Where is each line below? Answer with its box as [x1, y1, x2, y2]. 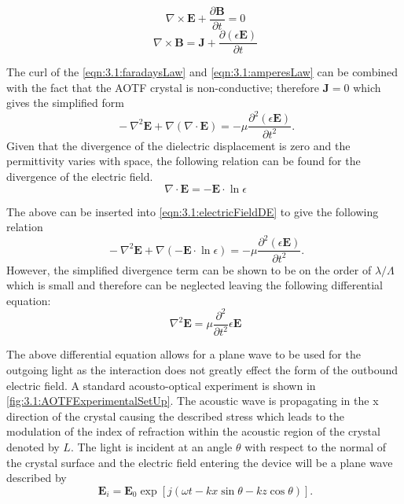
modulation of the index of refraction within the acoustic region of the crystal [6, 423, 380, 440]
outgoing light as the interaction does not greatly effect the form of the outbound [6, 361, 398, 377]
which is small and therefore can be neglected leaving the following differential [6, 277, 383, 293]
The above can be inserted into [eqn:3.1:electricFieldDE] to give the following [6, 203, 379, 219]
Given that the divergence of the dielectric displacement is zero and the [6, 137, 351, 153]
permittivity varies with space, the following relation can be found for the [6, 153, 361, 169]
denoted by [6, 438, 60, 454]
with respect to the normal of [244, 438, 387, 454]
